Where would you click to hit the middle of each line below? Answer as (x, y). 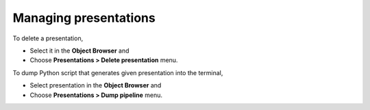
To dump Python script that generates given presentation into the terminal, (118, 72)
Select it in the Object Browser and (79, 51)
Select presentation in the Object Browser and (96, 85)
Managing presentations (84, 18)
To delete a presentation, (48, 38)
